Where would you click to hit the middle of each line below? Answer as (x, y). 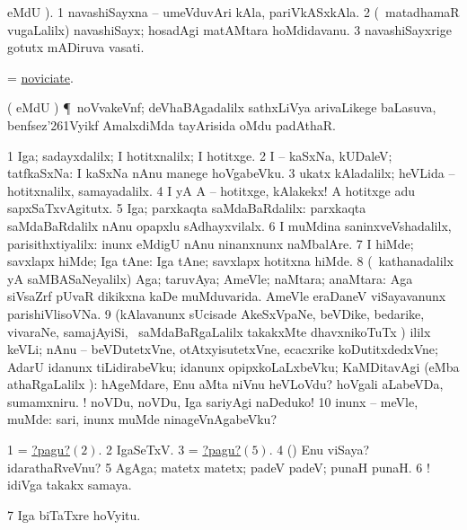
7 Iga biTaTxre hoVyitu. (74, 514)
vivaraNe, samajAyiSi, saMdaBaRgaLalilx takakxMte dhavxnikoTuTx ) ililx (219, 331)
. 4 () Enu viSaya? (319, 450)
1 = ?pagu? (39, 450)
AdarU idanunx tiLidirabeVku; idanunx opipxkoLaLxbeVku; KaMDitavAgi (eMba (233, 366)
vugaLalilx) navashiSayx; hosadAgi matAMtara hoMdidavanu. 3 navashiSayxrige (229, 29)
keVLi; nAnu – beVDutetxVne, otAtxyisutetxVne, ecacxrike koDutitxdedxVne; (223, 349)
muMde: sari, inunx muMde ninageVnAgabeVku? (142, 419)
